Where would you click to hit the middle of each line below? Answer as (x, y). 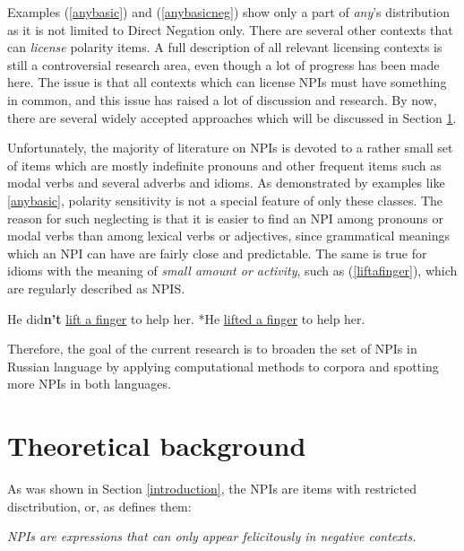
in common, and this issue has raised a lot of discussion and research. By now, (222, 99)
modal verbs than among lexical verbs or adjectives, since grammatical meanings (229, 236)
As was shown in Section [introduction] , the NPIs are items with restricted (212, 488)
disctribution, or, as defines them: (99, 506)
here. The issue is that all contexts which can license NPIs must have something (227, 82)
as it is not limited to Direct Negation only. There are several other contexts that (230, 29)
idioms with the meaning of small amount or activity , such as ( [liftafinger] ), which (232, 271)
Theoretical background (157, 446)
